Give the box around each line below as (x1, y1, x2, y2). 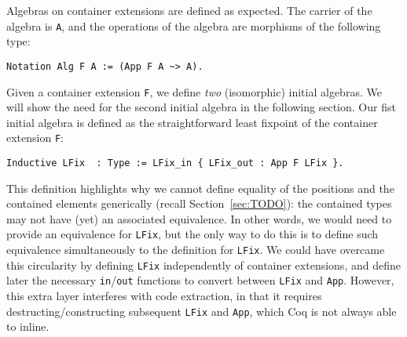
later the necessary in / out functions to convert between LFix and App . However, (6, 272, 394, 288)
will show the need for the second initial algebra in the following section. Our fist (6, 99, 396, 115)
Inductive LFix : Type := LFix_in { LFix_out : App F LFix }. (6, 158, 344, 168)
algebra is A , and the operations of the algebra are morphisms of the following (6, 17, 381, 34)
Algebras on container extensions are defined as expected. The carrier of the (6, 2, 372, 18)
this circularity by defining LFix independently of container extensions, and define (6, 256, 401, 273)
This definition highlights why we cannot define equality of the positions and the (6, 179, 394, 196)
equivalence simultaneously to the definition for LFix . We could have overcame (6, 241, 385, 258)
